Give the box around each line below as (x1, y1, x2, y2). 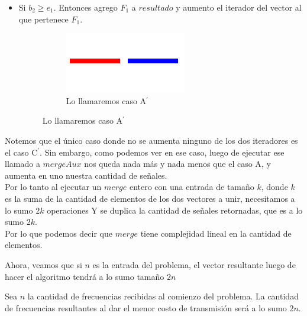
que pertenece (18, 12, 69, 25)
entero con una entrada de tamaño (129, 180, 254, 193)
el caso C (5, 146, 38, 158)
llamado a (5, 157, 40, 170)
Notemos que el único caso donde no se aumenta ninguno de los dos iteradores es (5, 134, 298, 146)
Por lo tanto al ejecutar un (5, 180, 102, 193)
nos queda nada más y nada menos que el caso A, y (84, 157, 271, 170)
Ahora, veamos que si (5, 258, 82, 270)
